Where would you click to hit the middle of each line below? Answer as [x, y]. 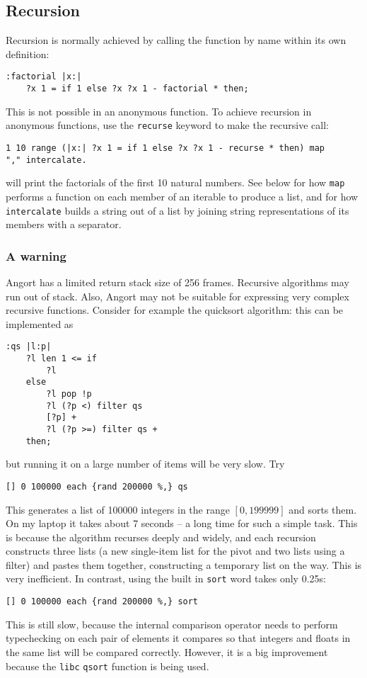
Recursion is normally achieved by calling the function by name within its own [176, 40]
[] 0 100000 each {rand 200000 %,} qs [97, 486]
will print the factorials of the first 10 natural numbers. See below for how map [175, 182]
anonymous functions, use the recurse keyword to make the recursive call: [167, 125]
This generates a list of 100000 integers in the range [118, 509]
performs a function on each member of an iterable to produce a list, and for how [182, 196]
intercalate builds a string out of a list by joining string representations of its [177, 210]
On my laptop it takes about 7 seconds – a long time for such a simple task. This [182, 523]
